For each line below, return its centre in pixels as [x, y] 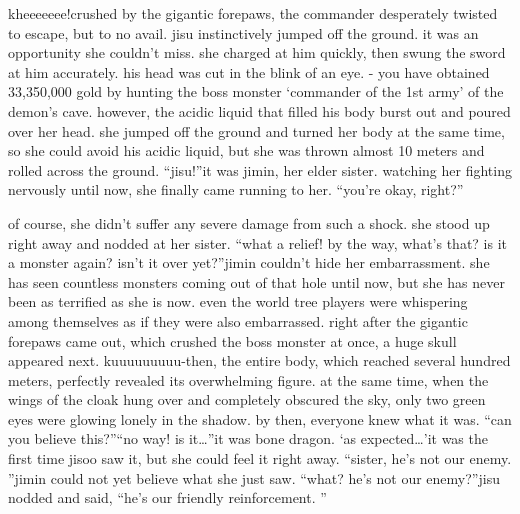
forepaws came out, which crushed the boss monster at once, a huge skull [232, 340]
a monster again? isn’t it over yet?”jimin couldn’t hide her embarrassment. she [249, 262]
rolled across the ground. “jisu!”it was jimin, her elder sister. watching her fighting [260, 169]
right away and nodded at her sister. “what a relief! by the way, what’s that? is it [258, 242]
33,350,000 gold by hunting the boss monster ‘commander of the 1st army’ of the [256, 91]
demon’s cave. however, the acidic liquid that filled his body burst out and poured [259, 110]
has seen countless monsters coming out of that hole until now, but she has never [256, 281]
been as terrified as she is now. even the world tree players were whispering [238, 301]
